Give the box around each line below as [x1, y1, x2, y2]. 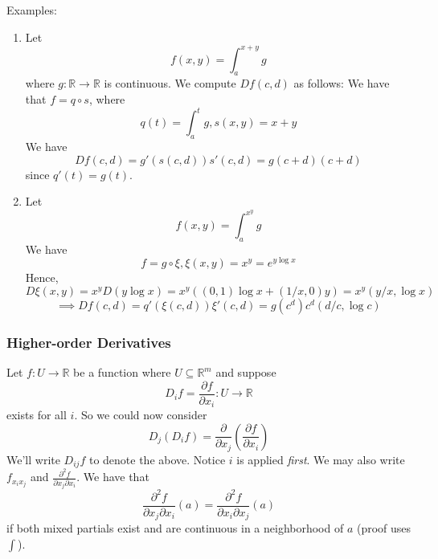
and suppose [215, 364, 276, 381]
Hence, [25, 269, 59, 286]
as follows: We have [293, 75, 390, 92]
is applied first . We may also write [236, 451, 405, 467]
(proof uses [356, 520, 411, 537]
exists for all [6, 406, 67, 423]
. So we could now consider [74, 406, 207, 423]
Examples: [6, 2, 57, 18]
